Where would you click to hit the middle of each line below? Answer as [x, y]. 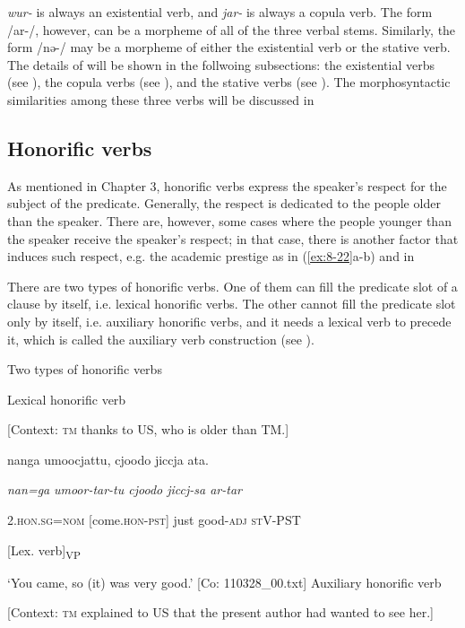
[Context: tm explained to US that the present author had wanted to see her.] [220, 612]
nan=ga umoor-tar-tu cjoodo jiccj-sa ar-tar [125, 489]
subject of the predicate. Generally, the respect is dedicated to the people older [224, 203]
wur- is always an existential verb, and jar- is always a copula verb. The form [220, 12]
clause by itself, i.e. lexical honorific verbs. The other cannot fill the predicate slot [232, 304]
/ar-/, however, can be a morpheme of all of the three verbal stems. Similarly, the [232, 29]
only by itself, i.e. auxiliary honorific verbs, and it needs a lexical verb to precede [229, 321]
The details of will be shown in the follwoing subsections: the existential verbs [221, 64]
